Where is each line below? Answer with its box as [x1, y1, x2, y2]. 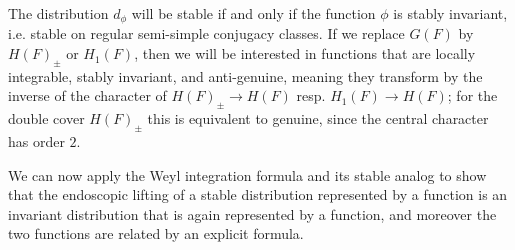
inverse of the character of [8, 85, 167, 106]
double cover [8, 108, 85, 129]
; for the [447, 85, 498, 106]
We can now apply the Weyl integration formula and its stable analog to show [8, 164, 487, 185]
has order [8, 131, 65, 152]
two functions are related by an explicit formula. [8, 223, 304, 244]
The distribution [8, 3, 109, 23]
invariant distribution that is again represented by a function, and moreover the [8, 203, 497, 224]
